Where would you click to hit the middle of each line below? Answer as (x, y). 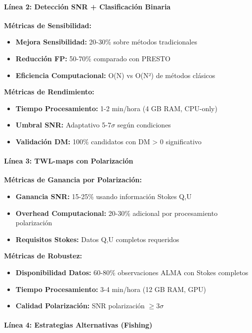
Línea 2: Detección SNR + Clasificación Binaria (87, 6)
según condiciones (144, 125)
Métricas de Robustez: (43, 256)
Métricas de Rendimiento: (49, 92)
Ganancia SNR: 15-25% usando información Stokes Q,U (104, 196)
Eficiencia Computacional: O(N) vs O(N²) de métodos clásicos (115, 75)
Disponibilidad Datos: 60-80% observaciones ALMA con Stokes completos (132, 272)
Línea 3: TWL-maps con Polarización (69, 161)
